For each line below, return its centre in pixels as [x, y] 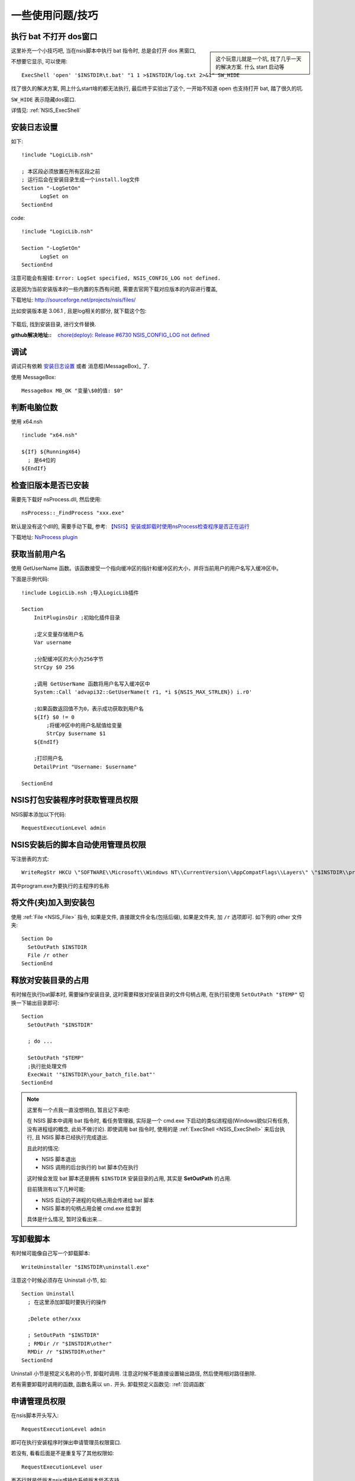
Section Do [37, 939]
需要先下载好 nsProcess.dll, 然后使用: [56, 499]
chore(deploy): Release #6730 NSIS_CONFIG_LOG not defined [134, 335]
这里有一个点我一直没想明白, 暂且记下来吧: [78, 1110]
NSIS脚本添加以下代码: [38, 814]
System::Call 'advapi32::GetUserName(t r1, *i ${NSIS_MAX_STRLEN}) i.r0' [143, 692]
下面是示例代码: [30, 579]
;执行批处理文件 [47, 1066]
